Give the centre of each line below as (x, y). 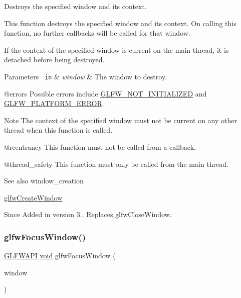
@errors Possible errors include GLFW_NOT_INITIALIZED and (105, 93)
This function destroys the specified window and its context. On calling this (120, 23)
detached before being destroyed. (54, 60)
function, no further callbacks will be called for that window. (97, 33)
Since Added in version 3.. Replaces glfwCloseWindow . (88, 214)
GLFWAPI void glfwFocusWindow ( (60, 256)
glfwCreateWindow (33, 197)
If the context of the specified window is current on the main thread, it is (116, 49)
